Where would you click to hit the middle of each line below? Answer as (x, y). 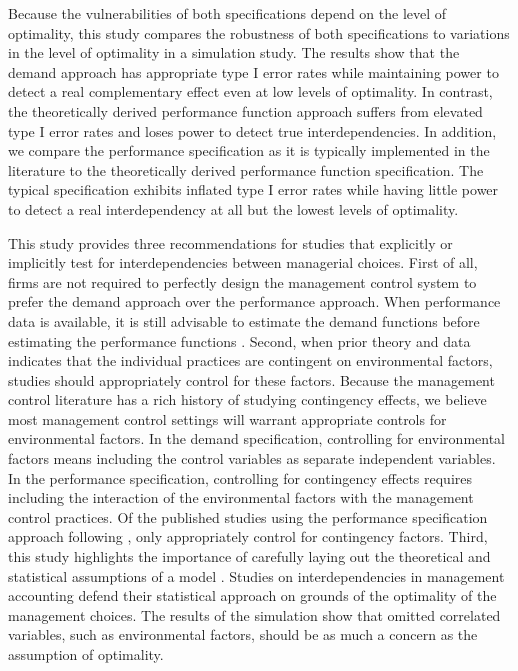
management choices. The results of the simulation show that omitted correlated (254, 614)
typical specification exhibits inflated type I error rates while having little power (253, 189)
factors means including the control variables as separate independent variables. (252, 458)
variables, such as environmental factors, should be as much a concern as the (243, 634)
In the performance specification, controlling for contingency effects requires (240, 477)
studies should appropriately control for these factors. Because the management (251, 379)
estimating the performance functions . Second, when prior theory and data (239, 340)
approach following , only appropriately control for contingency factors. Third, (248, 536)
